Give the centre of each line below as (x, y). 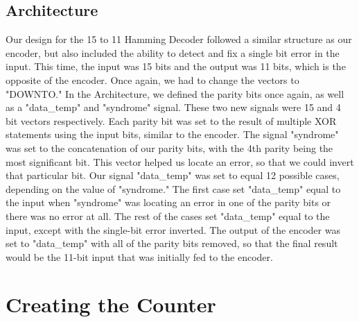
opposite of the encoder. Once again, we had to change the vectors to (152, 79)
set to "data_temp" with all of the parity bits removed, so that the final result (172, 243)
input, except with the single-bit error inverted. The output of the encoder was (173, 229)
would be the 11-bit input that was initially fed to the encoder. (139, 256)
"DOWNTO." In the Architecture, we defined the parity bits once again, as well (175, 93)
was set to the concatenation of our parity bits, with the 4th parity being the (169, 147)
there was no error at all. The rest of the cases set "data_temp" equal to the (168, 215)
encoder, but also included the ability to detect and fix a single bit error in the (173, 52)
